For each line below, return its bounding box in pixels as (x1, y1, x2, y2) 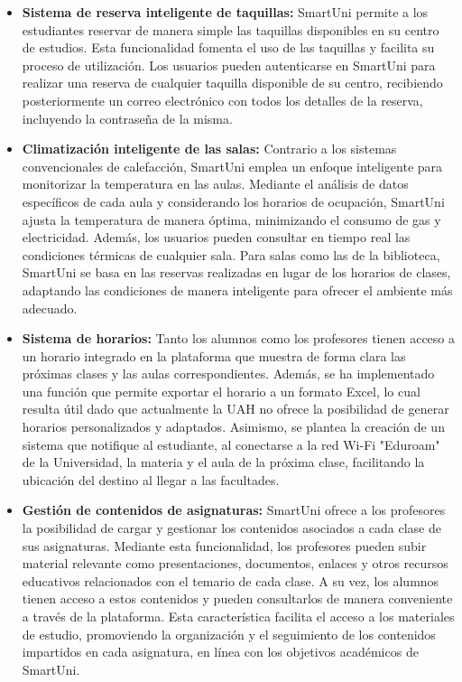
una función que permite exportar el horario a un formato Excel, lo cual (22, 381, 420, 400)
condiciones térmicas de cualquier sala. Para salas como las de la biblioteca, (22, 245, 440, 264)
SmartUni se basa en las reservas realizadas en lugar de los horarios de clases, (22, 263, 451, 282)
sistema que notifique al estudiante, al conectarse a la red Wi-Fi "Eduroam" (22, 434, 440, 453)
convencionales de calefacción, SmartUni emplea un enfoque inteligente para (22, 156, 443, 175)
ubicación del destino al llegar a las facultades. (22, 470, 280, 489)
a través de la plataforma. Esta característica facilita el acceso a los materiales (22, 607, 455, 625)
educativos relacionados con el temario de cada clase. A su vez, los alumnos (22, 571, 439, 590)
